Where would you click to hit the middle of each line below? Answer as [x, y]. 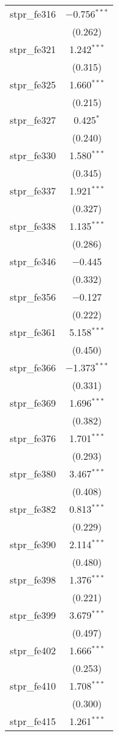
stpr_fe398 [33, 580]
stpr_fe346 [33, 261]
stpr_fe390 [33, 544]
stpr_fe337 [33, 191]
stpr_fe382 [33, 509]
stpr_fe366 [33, 367]
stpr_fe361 [33, 332]
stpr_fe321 [33, 49]
